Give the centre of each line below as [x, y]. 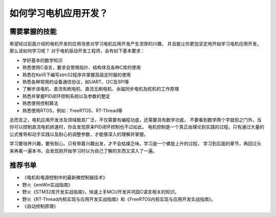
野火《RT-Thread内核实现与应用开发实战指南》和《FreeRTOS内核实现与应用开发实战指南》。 [119, 199]
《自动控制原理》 [40, 206]
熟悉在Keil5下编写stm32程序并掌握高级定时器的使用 [77, 75]
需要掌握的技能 [33, 31]
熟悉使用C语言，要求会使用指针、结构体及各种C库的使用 [82, 68]
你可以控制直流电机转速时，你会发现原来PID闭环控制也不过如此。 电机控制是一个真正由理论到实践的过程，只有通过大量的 [137, 127]
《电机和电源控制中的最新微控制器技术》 [65, 178]
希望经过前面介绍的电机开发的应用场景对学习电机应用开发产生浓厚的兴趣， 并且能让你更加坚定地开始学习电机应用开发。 [135, 44]
